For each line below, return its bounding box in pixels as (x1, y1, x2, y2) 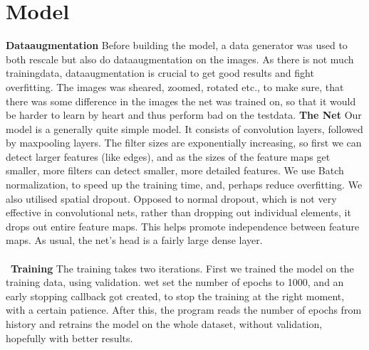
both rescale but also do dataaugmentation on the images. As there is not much (6, 51, 354, 66)
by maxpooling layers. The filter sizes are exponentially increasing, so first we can (6, 135, 362, 150)
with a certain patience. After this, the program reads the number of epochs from (6, 302, 362, 317)
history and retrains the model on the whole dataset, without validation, (6, 317, 323, 331)
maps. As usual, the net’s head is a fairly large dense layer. (6, 233, 263, 248)
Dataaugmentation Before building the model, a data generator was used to (6, 38, 348, 53)
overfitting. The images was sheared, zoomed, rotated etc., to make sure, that (6, 79, 344, 94)
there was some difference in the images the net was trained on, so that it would (6, 93, 356, 108)
